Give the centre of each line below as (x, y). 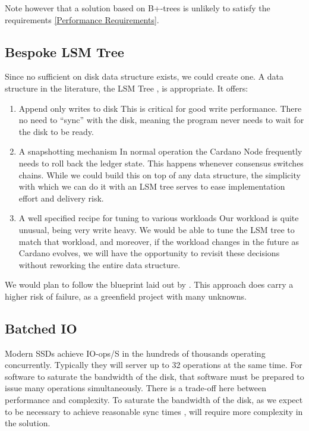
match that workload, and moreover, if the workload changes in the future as (159, 241)
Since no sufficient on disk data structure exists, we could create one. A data (144, 76)
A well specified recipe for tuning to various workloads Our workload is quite (159, 218)
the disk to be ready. (56, 131)
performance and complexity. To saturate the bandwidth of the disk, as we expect (154, 400)
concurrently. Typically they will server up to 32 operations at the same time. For (154, 365)
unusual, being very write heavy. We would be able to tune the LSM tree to (157, 229)
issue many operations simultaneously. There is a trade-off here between (136, 388)
